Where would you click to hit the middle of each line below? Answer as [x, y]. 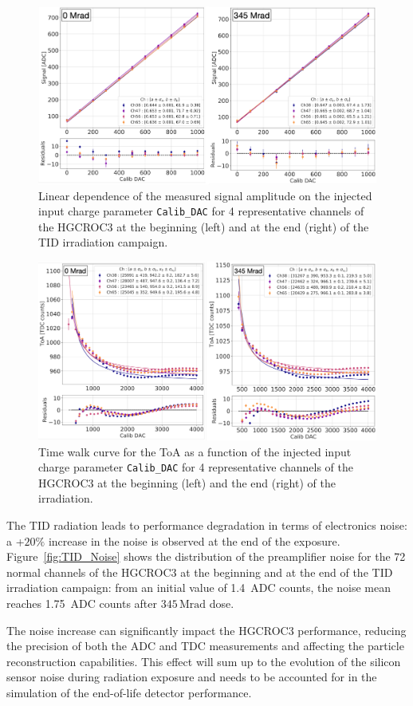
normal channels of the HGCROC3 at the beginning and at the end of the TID [200, 572]
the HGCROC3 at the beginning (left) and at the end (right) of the [204, 226]
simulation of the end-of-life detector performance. [129, 692]
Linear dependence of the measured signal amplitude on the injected [205, 195]
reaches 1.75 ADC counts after [82, 603]
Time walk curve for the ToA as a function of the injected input [195, 451]
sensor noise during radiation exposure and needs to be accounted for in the [192, 677]
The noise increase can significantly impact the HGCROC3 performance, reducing [206, 630]
